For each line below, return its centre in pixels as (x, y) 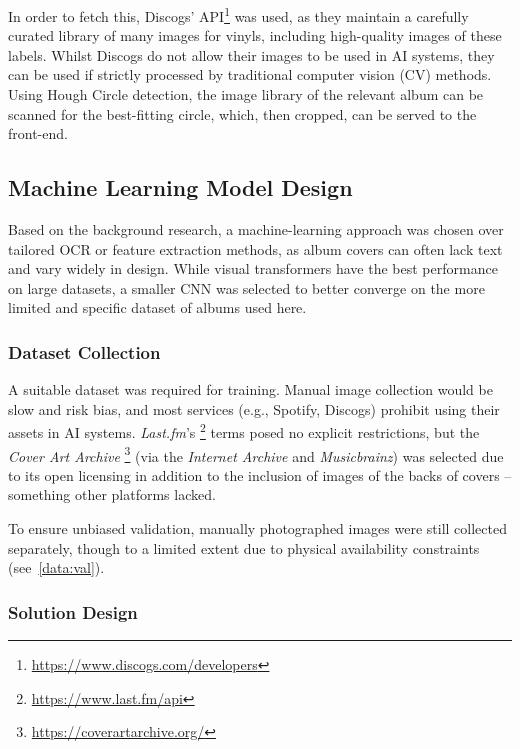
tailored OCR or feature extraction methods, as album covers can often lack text (255, 248)
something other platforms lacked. (112, 494)
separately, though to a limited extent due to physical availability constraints (244, 547)
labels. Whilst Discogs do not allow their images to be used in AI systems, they (251, 54)
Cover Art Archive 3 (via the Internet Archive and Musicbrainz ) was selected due (256, 454)
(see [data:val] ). (56, 567)
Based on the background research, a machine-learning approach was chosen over (256, 229)
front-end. (38, 133)
